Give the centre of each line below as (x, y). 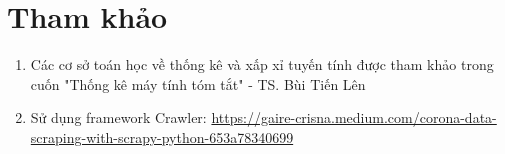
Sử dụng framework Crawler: (118, 117)
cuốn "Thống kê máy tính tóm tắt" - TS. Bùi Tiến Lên (198, 83)
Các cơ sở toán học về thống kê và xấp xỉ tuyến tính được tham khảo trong (262, 64)
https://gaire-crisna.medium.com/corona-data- (354, 117)
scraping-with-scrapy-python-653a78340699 (162, 136)
